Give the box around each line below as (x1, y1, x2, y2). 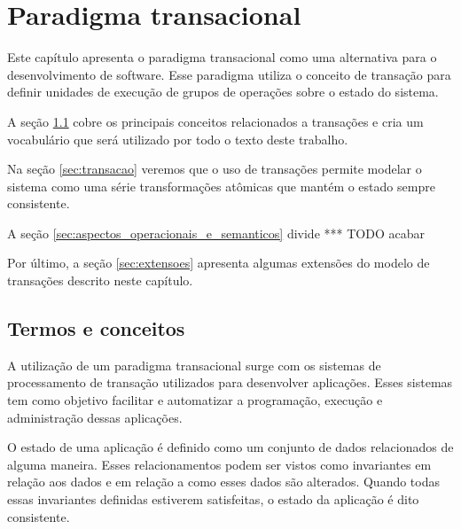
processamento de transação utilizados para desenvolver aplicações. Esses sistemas (7, 373, 453, 392)
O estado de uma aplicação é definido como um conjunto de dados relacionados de (7, 438, 454, 456)
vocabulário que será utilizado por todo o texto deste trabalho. (7, 129, 348, 148)
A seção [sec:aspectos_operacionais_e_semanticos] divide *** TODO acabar (7, 223, 425, 242)
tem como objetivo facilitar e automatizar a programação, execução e (7, 391, 383, 409)
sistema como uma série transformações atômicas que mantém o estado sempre (7, 176, 435, 195)
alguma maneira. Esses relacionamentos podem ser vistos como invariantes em (7, 455, 432, 473)
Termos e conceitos (7, 315, 185, 342)
